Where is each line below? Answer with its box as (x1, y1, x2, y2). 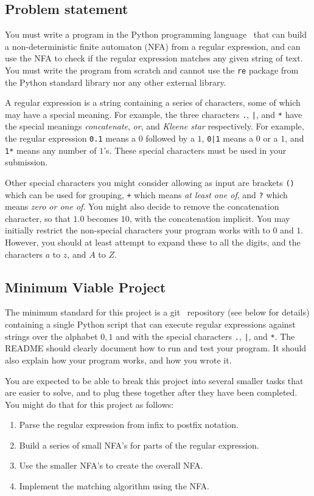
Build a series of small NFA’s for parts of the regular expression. (19, 438, 259, 451)
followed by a (145, 132, 195, 145)
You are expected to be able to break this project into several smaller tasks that (5, 374, 304, 387)
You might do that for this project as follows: (5, 398, 174, 410)
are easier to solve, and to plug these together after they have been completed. (5, 386, 298, 399)
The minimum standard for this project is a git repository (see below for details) (5, 306, 310, 319)
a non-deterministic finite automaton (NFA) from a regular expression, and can (5, 40, 301, 52)
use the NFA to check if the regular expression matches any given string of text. (5, 52, 303, 64)
